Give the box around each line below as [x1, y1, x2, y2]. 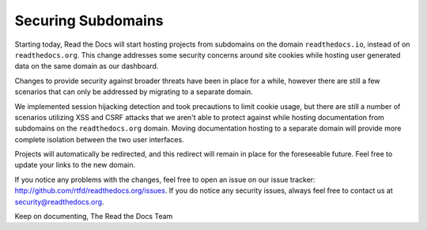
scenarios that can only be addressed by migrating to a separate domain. [14, 87, 253, 96]
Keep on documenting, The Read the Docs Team [14, 212, 173, 221]
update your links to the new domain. [14, 160, 136, 170]
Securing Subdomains [14, 12, 164, 29]
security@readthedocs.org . [14, 197, 104, 206]
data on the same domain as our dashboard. [14, 62, 159, 71]
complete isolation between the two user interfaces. [14, 134, 185, 144]
